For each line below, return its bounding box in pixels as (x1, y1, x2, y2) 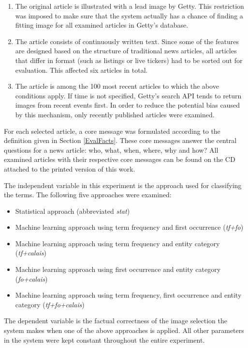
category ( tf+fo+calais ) (15, 299, 85, 309)
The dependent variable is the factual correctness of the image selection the (4, 316, 227, 326)
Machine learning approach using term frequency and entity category (15, 238, 220, 248)
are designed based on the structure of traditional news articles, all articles (15, 46, 237, 56)
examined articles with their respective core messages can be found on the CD (4, 154, 235, 164)
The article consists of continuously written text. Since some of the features (15, 36, 239, 46)
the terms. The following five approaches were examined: (4, 190, 172, 200)
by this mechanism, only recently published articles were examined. (15, 109, 215, 119)
